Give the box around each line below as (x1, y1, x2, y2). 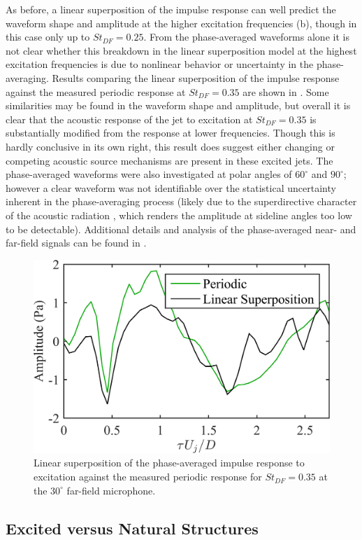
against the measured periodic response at (6, 84, 186, 99)
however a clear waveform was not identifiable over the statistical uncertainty (6, 180, 336, 195)
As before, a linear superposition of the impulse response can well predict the (6, 2, 336, 16)
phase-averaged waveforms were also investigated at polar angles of (6, 167, 292, 181)
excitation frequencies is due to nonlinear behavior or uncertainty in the (6, 57, 314, 71)
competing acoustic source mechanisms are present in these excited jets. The (6, 153, 333, 167)
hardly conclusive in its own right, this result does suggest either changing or (6, 139, 335, 153)
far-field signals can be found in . (6, 235, 147, 250)
